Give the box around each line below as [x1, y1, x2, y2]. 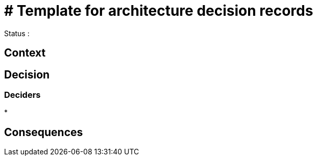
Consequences [4, 125, 83, 139]
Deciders [4, 90, 41, 100]
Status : [4, 29, 30, 38]
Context [4, 46, 46, 60]
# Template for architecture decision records [4, 2, 313, 19]
